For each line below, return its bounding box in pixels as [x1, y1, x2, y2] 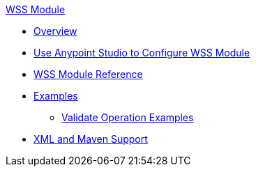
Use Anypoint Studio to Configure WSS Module [33, 47, 250, 58]
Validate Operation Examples [61, 111, 194, 123]
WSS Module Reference [33, 68, 143, 80]
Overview [33, 25, 77, 37]
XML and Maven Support [33, 133, 148, 145]
